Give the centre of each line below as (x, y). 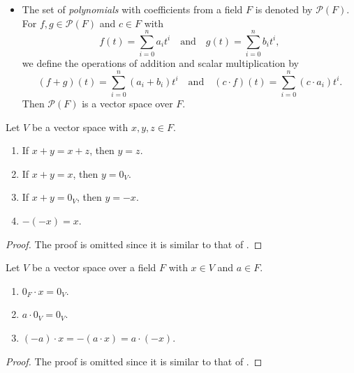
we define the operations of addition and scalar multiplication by (160, 63)
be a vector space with (80, 127)
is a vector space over (127, 104)
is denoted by (284, 9)
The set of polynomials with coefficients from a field (132, 9)
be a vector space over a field (94, 267)
